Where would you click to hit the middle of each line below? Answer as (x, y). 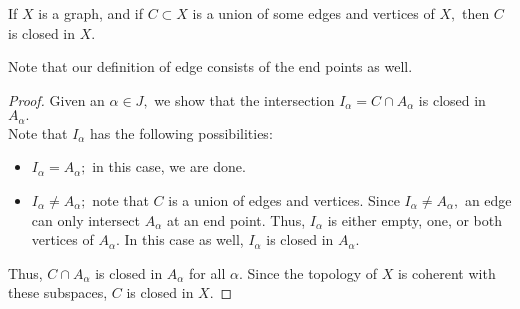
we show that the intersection (244, 99)
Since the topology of (312, 272)
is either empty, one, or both (415, 219)
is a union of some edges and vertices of (313, 13)
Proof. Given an (56, 99)
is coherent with (446, 272)
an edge (488, 200)
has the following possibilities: (181, 132)
